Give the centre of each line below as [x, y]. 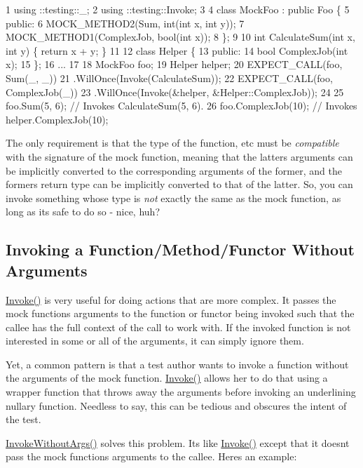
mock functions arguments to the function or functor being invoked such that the [180, 313]
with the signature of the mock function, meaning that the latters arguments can [179, 156]
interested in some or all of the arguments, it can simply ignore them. [155, 341]
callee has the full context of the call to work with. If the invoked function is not [178, 327]
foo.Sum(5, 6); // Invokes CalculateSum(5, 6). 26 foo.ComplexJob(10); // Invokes [181, 106]
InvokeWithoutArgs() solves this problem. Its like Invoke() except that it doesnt [178, 442]
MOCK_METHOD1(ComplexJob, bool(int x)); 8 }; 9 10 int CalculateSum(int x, [180, 37]
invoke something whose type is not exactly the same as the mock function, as [173, 198]
